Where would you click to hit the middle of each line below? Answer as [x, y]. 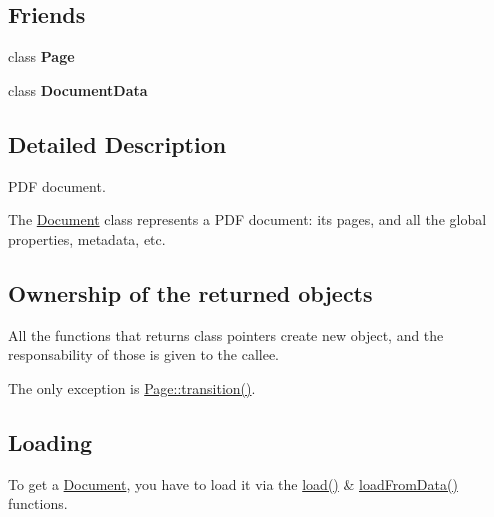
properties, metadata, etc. [87, 238]
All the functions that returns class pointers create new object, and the [226, 334]
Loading [50, 441]
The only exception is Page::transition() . [132, 387]
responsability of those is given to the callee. [143, 354]
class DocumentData [78, 89]
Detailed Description [117, 143]
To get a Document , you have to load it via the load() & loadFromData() [233, 483]
